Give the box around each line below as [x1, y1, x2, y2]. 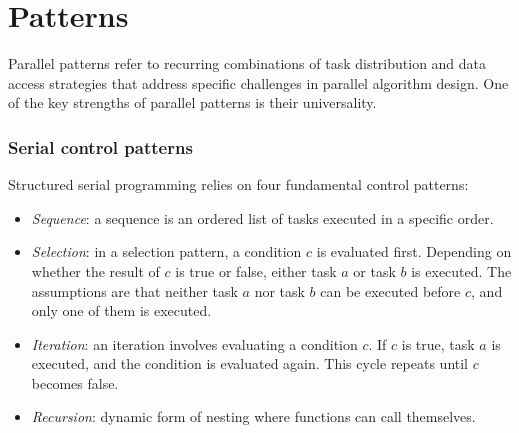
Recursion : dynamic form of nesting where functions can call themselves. [31, 406, 476, 427]
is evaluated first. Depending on [316, 241, 512, 262]
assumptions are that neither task [31, 280, 238, 301]
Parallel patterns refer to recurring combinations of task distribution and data [8, 53, 487, 74]
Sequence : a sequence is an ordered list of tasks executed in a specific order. [31, 207, 494, 228]
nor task [254, 280, 305, 301]
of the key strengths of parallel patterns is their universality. [8, 92, 377, 113]
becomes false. [31, 372, 119, 393]
